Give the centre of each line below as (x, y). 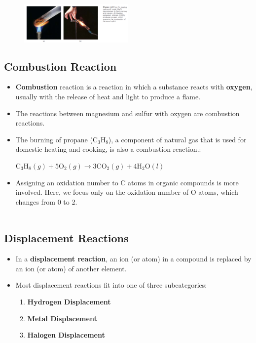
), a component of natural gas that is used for (177, 139)
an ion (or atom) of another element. (71, 268)
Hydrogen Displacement (69, 301)
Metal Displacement (62, 318)
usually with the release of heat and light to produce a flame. (108, 97)
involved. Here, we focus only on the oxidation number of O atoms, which (127, 192)
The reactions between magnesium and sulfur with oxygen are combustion (128, 113)
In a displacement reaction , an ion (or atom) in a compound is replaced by (133, 259)
